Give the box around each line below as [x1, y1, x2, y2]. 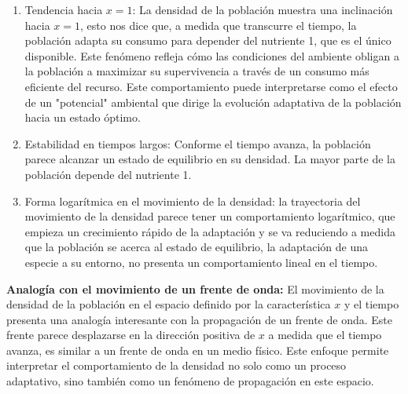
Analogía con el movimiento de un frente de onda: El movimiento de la [6, 280, 384, 297]
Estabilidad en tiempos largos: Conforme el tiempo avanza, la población [24, 135, 371, 151]
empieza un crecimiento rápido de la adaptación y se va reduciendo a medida [24, 223, 395, 239]
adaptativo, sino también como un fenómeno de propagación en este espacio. [6, 373, 374, 389]
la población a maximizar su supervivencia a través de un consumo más [24, 63, 369, 79]
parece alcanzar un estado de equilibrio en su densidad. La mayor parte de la [24, 151, 395, 167]
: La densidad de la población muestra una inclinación [132, 2, 393, 17]
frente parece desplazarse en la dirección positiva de [6, 327, 255, 343]
